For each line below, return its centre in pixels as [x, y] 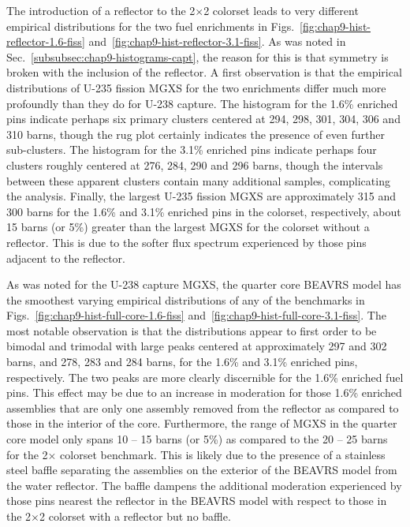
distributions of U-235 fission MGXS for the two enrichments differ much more [196, 87]
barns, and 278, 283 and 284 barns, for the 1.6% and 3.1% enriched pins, [182, 362]
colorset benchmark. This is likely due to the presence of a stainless [223, 454]
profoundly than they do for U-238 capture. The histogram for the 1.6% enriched [202, 103]
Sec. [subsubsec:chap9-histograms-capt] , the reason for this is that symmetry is [198, 56]
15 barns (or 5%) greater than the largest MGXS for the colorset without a [188, 227]
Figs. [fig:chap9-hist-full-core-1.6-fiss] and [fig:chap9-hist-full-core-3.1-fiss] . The [196, 315]
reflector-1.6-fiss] [46, 41]
